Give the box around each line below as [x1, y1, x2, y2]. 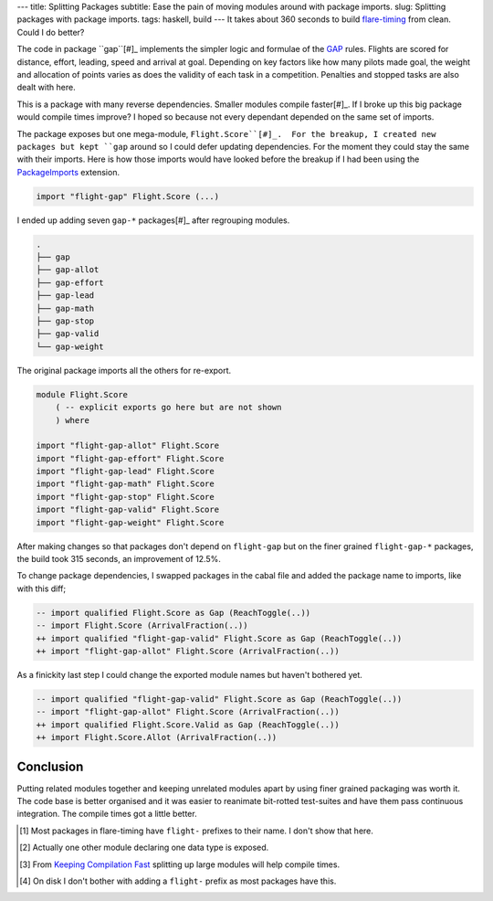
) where [55, 415, 90, 425]
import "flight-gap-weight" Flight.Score [36, 517, 225, 527]
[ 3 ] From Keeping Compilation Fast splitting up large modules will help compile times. [19, 859, 341, 870]
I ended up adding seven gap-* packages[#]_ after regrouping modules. [16, 215, 290, 226]
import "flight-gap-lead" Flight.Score [36, 466, 215, 477]
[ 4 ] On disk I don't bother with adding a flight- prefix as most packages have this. [19, 875, 337, 886]
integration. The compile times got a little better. [16, 809, 197, 820]
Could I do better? [16, 26, 85, 37]
